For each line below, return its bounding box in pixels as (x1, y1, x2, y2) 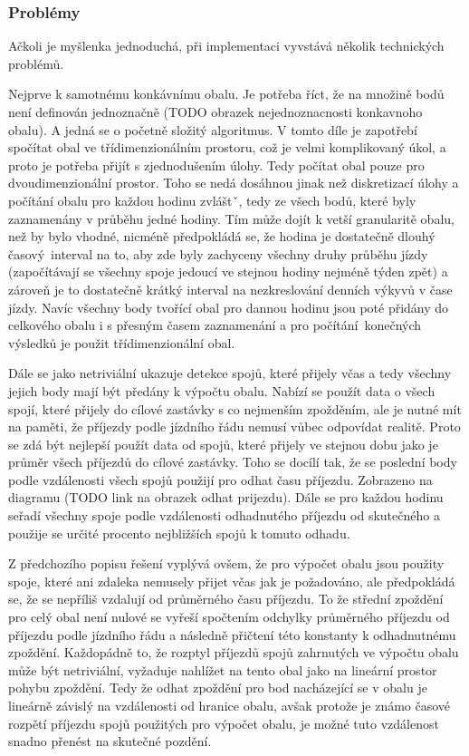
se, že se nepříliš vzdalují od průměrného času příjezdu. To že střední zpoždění (8, 589, 444, 608)
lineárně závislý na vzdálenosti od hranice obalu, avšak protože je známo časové (8, 696, 451, 714)
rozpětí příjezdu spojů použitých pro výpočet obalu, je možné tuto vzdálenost (8, 713, 439, 732)
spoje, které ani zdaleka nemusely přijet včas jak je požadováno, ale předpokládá (8, 571, 455, 590)
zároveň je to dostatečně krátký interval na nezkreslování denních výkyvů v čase (8, 279, 453, 298)
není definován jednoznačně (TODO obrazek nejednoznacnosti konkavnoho (8, 102, 423, 121)
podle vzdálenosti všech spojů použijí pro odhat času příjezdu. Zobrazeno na (8, 470, 433, 489)
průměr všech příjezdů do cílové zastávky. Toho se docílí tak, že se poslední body (8, 452, 457, 471)
